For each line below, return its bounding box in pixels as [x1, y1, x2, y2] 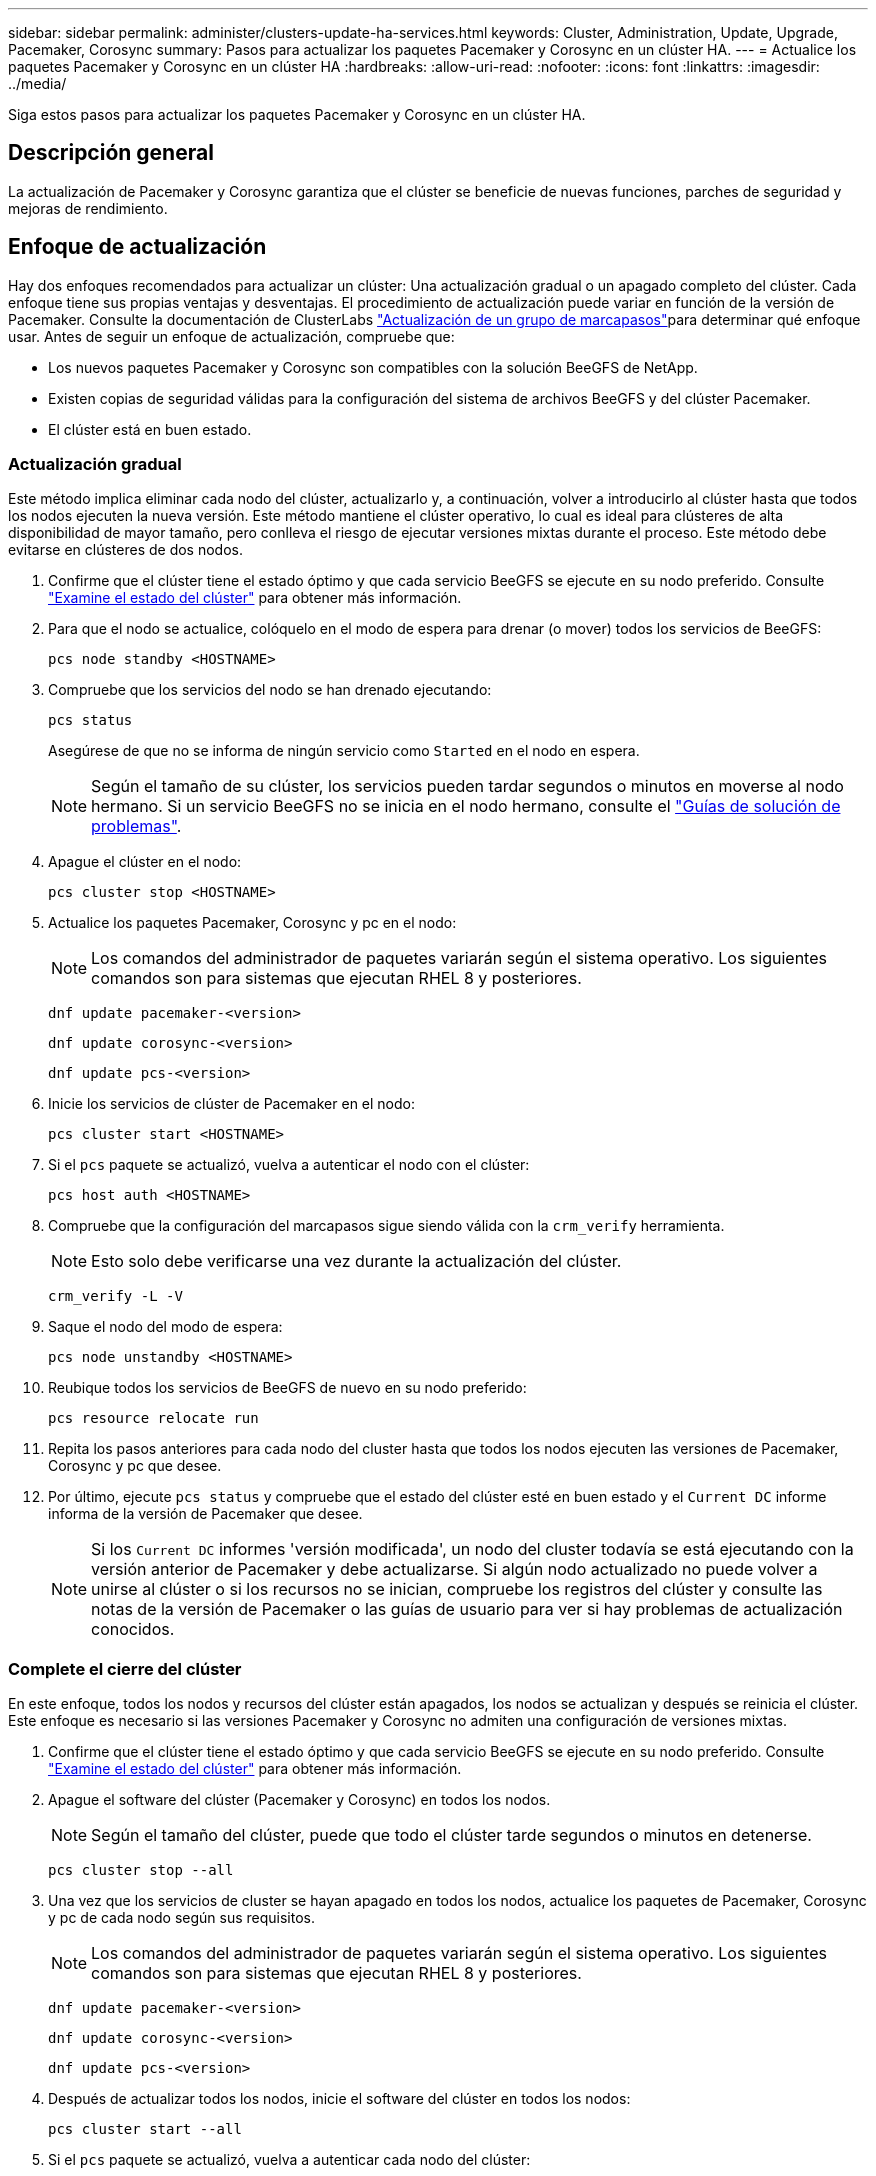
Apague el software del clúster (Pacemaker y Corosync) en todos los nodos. [48, 1791, 551, 1809]
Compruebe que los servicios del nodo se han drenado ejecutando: [48, 681, 492, 699]
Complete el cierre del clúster [8, 1658, 242, 1679]
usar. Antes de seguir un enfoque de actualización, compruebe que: [8, 327, 455, 345]
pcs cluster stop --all [48, 1862, 234, 1879]
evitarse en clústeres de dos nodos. [8, 541, 243, 559]
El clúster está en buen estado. [48, 420, 252, 438]
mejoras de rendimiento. [8, 199, 168, 217]
